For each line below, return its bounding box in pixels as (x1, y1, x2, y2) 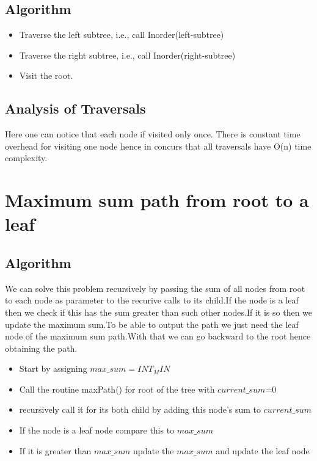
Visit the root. (19, 69, 73, 82)
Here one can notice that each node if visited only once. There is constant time (5, 128, 301, 140)
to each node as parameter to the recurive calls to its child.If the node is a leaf (5, 294, 299, 307)
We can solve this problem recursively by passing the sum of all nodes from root (5, 281, 305, 294)
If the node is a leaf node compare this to (19, 424, 175, 437)
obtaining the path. (5, 341, 78, 354)
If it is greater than (19, 444, 92, 457)
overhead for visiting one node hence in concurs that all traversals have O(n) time (5, 139, 312, 152)
